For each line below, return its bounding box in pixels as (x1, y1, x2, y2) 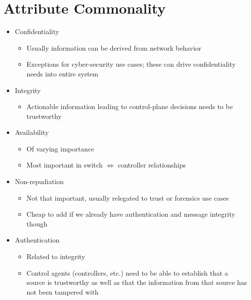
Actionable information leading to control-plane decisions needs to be (26, 101, 233, 112)
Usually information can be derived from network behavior (26, 42, 201, 53)
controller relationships (118, 160, 186, 170)
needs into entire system (26, 68, 99, 78)
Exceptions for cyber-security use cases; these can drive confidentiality (26, 59, 236, 69)
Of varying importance (26, 143, 94, 153)
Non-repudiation (15, 176, 64, 187)
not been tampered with (26, 286, 99, 297)
